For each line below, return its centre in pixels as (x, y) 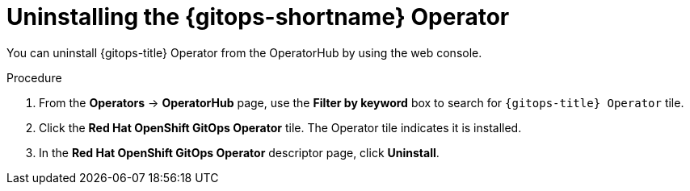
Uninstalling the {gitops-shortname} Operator (258, 17)
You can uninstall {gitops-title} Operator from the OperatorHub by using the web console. (244, 52)
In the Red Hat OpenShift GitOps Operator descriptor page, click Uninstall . (239, 152)
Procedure (34, 77)
